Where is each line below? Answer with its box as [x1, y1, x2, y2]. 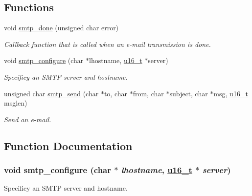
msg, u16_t [213, 88, 248, 98]
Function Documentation [4, 138, 133, 153]
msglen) [4, 98, 27, 108]
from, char [133, 88, 164, 98]
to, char [104, 88, 127, 98]
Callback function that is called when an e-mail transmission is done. [4, 39, 211, 49]
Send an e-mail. [4, 114, 51, 124]
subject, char [169, 88, 208, 98]
